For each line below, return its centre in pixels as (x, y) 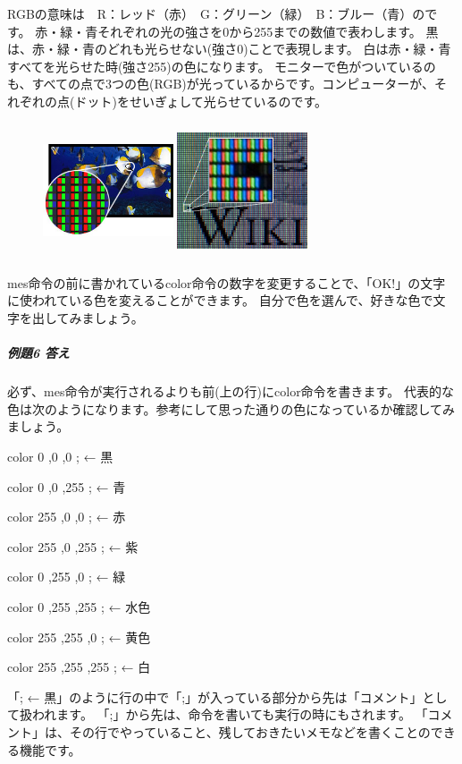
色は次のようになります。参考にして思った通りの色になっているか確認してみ (231, 408)
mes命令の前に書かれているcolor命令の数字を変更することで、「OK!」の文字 (227, 282)
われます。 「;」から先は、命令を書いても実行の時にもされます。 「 (230, 714)
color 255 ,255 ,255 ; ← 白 (79, 667)
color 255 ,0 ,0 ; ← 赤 (67, 517)
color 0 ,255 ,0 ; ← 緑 (67, 577)
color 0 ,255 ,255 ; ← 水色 (79, 606)
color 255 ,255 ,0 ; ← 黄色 (79, 637)
